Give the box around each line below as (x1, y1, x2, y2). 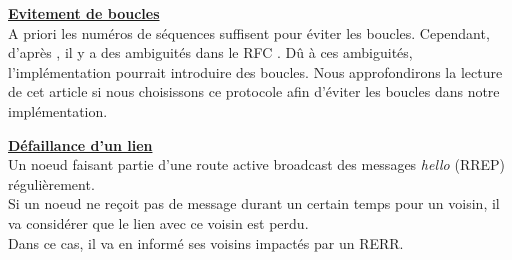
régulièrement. (8, 173, 95, 194)
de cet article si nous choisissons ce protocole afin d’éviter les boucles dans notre (8, 81, 500, 102)
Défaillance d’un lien (8, 134, 153, 155)
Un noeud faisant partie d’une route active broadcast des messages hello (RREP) (8, 154, 506, 175)
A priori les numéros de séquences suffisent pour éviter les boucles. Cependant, (8, 22, 490, 43)
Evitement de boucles (8, 3, 160, 23)
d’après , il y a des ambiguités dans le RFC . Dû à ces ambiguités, (8, 42, 413, 63)
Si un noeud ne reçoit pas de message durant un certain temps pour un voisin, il (8, 193, 500, 214)
